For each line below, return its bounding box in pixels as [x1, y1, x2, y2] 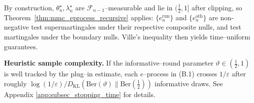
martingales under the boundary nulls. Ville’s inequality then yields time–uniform [4, 32, 251, 42]
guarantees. [4, 41, 38, 51]
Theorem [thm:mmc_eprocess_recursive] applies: [4, 12, 154, 22]
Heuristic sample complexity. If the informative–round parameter [4, 58, 214, 68]
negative [4, 22, 29, 32]
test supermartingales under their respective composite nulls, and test [31, 22, 242, 32]
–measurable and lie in [104, 2, 173, 12]
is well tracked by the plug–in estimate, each [4, 69, 138, 79]
